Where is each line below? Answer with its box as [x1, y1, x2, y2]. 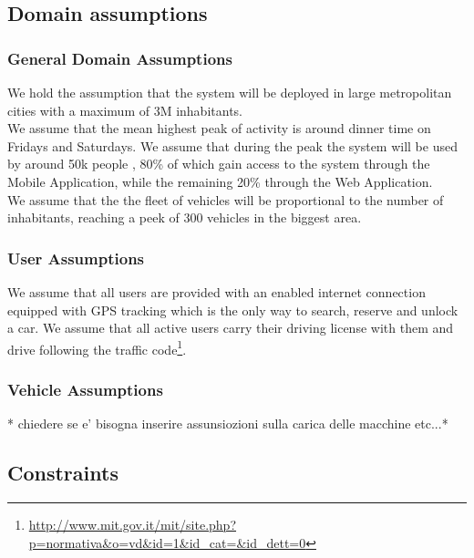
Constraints [7, 459, 118, 487]
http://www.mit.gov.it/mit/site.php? [28, 515, 237, 534]
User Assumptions [7, 246, 145, 269]
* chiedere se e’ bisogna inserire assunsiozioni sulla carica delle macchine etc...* [7, 414, 448, 433]
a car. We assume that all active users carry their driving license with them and [7, 318, 454, 337]
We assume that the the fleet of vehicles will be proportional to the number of [7, 190, 444, 209]
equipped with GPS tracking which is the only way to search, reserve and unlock [7, 300, 459, 319]
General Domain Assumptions [7, 46, 232, 69]
